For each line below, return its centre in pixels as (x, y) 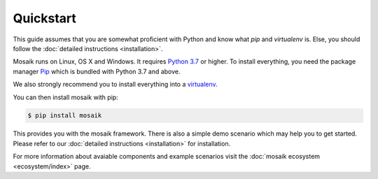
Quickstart (45, 18)
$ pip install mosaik (65, 116)
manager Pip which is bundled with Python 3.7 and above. (97, 71)
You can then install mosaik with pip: (65, 97)
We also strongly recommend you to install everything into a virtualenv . (115, 85)
